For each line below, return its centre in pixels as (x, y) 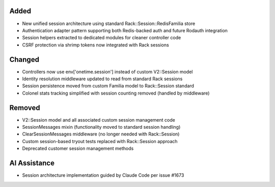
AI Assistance (32, 163)
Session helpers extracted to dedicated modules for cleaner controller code (102, 38)
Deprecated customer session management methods (78, 149)
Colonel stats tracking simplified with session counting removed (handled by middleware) (116, 93)
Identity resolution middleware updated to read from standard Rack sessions (102, 79)
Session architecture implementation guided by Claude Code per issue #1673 (103, 175)
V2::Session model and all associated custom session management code (99, 120)
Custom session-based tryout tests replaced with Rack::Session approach (100, 141)
